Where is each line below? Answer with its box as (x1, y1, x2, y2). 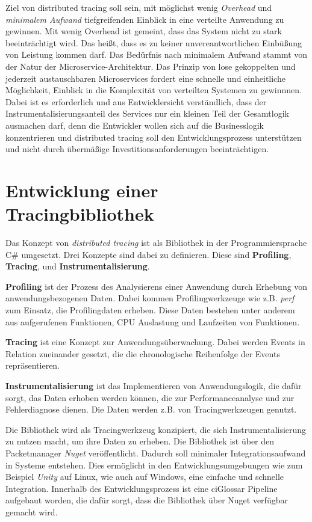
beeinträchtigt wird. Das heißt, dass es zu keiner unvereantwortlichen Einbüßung (5, 36, 302, 49)
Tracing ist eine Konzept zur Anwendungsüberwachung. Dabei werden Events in (5, 336, 305, 348)
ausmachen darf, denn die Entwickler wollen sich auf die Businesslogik (5, 118, 264, 131)
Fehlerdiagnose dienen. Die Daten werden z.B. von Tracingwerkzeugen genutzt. (5, 403, 297, 416)
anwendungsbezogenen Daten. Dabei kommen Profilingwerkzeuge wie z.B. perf (5, 292, 295, 304)
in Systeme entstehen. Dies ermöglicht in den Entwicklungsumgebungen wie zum (5, 458, 303, 471)
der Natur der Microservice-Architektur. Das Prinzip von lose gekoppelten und (5, 60, 296, 72)
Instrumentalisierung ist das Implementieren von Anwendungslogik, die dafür (5, 379, 302, 391)
